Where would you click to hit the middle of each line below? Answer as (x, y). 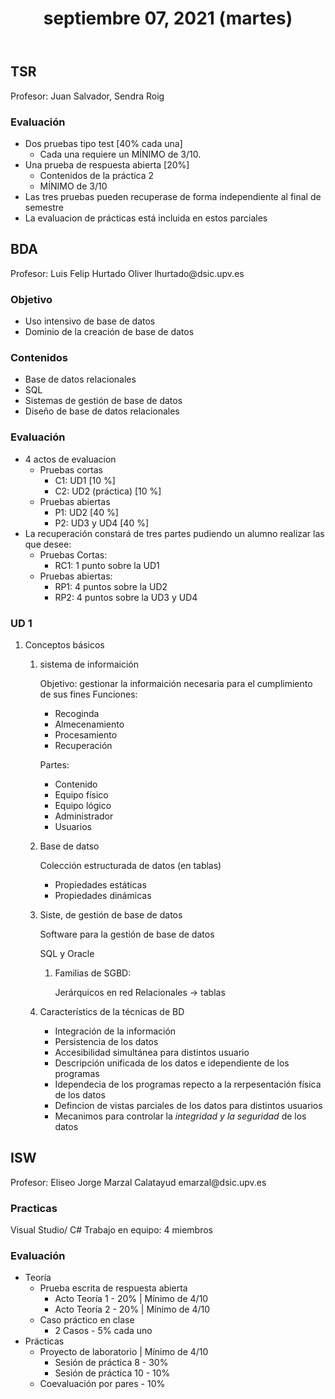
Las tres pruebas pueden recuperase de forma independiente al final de (173, 196)
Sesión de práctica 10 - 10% (112, 1373)
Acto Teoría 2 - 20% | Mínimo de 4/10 (132, 1309)
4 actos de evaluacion (70, 459)
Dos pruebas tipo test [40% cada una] (103, 143)
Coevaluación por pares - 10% (102, 1384)
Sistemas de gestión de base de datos (103, 401)
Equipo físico (81, 794)
